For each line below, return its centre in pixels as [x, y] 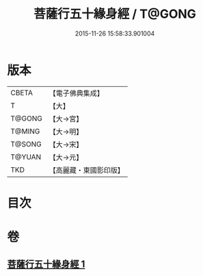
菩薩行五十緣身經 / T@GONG [115, 14]
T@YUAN [26, 157]
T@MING [25, 131]
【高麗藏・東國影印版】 [86, 170]
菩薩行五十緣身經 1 [46, 264]
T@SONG [26, 144]
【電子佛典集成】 [76, 93]
